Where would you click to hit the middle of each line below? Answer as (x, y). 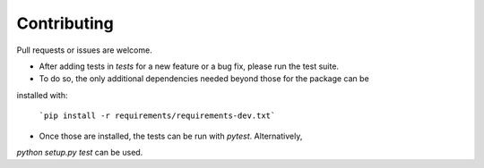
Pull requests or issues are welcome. (84, 50)
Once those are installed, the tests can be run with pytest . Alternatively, (171, 136)
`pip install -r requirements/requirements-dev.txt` (157, 116)
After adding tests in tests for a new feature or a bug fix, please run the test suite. (189, 66)
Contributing (65, 23)
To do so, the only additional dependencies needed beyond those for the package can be (204, 79)
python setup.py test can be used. (80, 152)
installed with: (42, 95)
